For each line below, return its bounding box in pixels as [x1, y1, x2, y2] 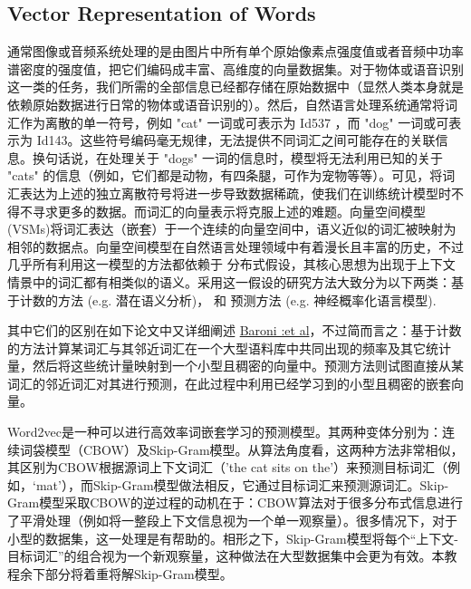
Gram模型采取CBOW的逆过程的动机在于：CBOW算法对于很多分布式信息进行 [7, 493, 463, 512]
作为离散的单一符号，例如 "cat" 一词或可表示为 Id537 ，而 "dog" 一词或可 [19, 112, 449, 131]
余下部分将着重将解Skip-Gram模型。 [19, 564, 233, 583]
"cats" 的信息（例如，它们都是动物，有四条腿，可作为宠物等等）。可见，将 [7, 166, 443, 185]
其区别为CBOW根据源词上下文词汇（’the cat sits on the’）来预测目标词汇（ [7, 458, 448, 477]
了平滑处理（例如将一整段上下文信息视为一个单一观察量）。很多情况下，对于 [7, 511, 457, 530]
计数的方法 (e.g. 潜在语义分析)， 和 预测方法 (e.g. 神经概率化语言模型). [19, 290, 437, 309]
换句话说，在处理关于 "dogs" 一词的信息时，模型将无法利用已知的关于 [32, 148, 444, 167]
